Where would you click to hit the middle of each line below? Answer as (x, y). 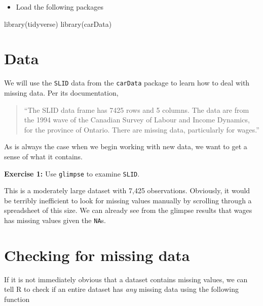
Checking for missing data (97, 255)
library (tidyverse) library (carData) (58, 24)
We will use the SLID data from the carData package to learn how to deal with (127, 83)
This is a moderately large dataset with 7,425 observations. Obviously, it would (127, 190)
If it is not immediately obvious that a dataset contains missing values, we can (126, 279)
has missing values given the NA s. (55, 220)
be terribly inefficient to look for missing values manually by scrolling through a (128, 200)
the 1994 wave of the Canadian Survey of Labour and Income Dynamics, (137, 120)
